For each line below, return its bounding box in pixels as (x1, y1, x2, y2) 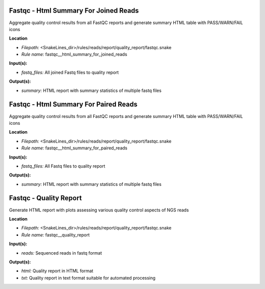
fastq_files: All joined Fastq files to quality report (21, 69, 119, 75)
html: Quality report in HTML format (21, 268, 93, 274)
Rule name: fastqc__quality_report (21, 231, 90, 238)
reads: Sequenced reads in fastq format (21, 250, 102, 256)
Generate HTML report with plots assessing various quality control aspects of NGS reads (9, 207, 189, 213)
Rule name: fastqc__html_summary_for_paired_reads (21, 145, 128, 151)
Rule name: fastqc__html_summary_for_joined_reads (21, 52, 128, 58)
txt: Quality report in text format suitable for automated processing (21, 275, 156, 281)
